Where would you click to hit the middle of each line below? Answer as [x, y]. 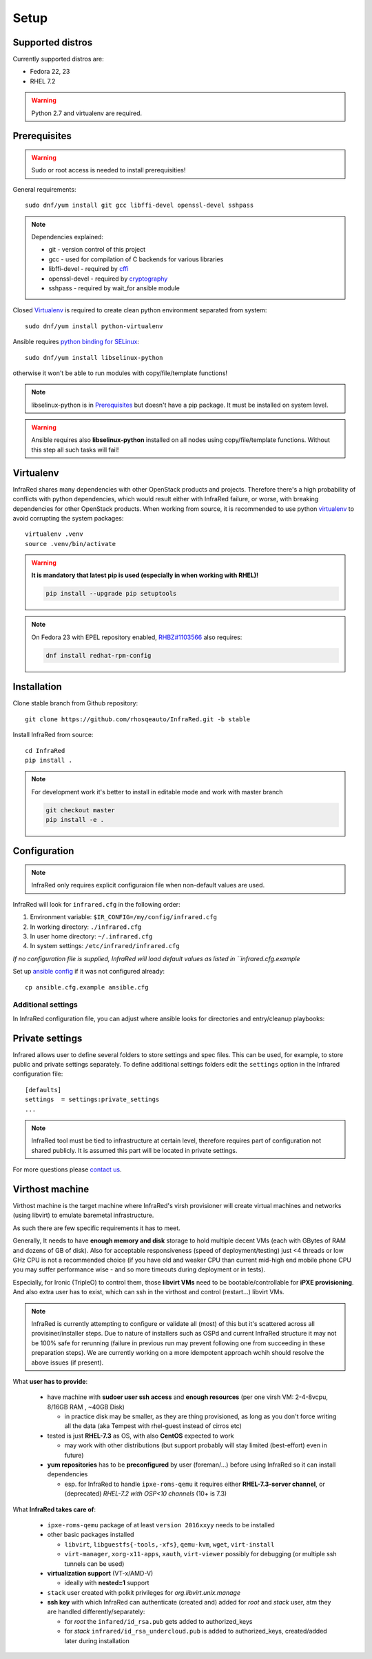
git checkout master [80, 810]
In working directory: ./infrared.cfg [86, 927]
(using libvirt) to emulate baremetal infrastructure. [83, 1215]
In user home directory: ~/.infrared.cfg [91, 936]
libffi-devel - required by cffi [89, 269]
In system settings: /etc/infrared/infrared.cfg [105, 946]
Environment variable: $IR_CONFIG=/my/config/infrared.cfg [123, 917]
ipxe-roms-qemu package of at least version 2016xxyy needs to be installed [161, 1525]
